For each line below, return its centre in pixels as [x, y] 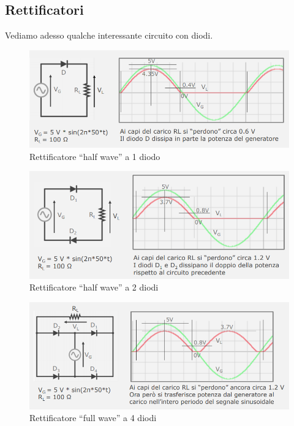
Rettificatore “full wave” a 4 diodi [93, 418]
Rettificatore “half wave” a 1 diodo [95, 156]
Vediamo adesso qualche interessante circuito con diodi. [109, 35]
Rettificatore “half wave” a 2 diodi [94, 287]
